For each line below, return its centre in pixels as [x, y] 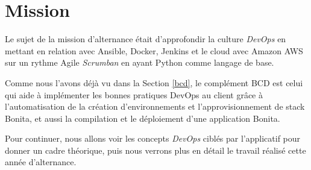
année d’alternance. [41, 162]
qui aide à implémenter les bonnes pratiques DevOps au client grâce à [134, 94]
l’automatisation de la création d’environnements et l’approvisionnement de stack [155, 106]
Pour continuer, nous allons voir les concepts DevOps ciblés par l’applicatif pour [153, 138]
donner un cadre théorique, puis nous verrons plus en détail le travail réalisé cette [155, 150]
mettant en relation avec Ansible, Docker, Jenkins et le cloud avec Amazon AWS [154, 50]
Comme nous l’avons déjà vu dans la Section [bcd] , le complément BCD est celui [154, 82]
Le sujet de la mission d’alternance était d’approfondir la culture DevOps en [146, 39]
